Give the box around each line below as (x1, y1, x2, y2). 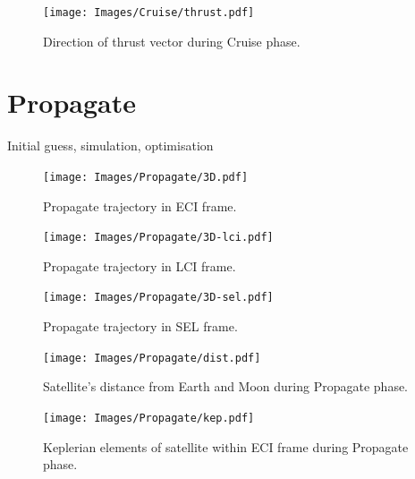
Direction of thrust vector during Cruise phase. (43, 31, 301, 50)
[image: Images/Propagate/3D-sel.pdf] (43, 291, 274, 304)
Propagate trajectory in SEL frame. (43, 317, 238, 336)
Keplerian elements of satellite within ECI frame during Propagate (43, 437, 409, 456)
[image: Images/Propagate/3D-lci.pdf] (43, 231, 274, 244)
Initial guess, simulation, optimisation (7, 136, 214, 155)
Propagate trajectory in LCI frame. (43, 256, 236, 275)
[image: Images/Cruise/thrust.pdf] (43, 6, 255, 19)
